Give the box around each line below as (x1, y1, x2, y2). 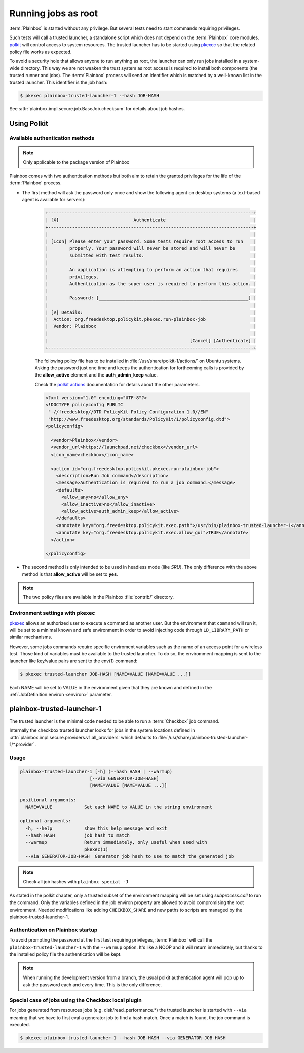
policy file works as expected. (9, 49, 72, 55)
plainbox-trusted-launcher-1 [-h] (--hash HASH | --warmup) (20, 768, 173, 774)
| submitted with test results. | (45, 252, 257, 258)
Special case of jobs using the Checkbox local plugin (9, 997, 142, 1004)
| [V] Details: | (45, 309, 257, 315)
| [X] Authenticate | (45, 217, 257, 223)
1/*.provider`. (9, 741, 36, 747)
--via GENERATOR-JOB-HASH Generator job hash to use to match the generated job (25, 854, 234, 859)
